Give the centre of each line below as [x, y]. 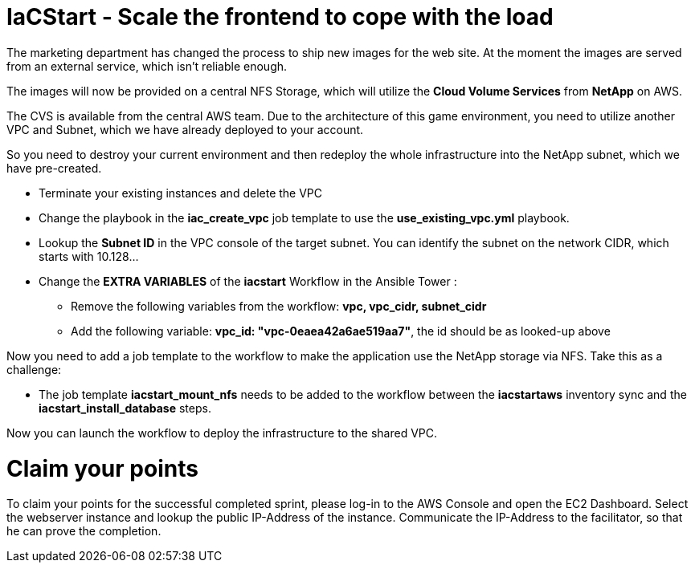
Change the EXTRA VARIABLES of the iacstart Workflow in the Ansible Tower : [248, 281]
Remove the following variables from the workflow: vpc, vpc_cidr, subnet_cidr [279, 306]
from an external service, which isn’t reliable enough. [147, 66]
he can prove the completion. [84, 531]
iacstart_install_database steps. [125, 408]
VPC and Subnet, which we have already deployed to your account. [185, 129]
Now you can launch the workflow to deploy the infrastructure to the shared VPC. [222, 433]
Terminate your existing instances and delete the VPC [181, 193]
